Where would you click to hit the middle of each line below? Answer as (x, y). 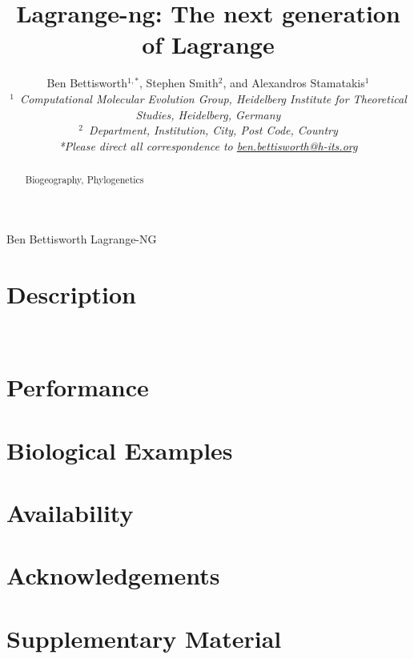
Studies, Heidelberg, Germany (208, 114)
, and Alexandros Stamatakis (294, 83)
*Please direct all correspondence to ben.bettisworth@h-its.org (208, 145)
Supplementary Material (144, 638)
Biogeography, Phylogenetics (84, 180)
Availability (70, 512)
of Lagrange (208, 44)
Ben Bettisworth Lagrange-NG (82, 238)
